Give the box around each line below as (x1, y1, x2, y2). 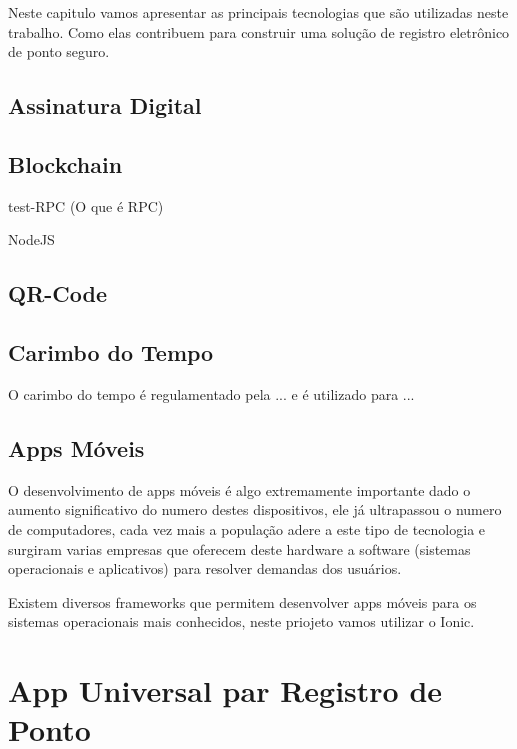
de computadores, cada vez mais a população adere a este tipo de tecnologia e (8, 518, 486, 539)
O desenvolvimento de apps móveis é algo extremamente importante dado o (8, 479, 471, 500)
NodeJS (8, 229, 55, 250)
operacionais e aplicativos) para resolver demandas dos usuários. (8, 558, 402, 579)
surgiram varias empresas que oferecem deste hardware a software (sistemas (8, 538, 471, 559)
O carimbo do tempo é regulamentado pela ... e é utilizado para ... (8, 383, 415, 404)
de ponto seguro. (8, 41, 110, 62)
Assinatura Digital (8, 90, 202, 121)
